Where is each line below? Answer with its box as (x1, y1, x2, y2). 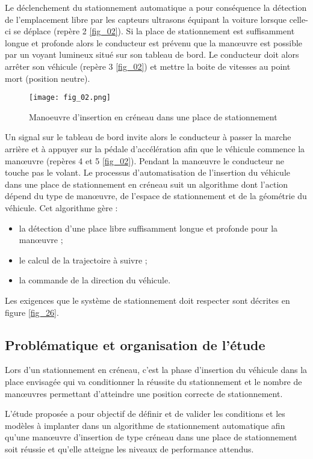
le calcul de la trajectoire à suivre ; (19, 253, 147, 266)
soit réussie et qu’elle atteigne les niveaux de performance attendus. (5, 442, 254, 455)
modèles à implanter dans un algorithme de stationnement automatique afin (5, 419, 285, 431)
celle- (289, 13, 308, 25)
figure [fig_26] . (5, 306, 59, 318)
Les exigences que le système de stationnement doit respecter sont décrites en (5, 294, 290, 306)
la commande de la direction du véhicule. (19, 274, 171, 286)
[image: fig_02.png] (29, 93, 111, 102)
